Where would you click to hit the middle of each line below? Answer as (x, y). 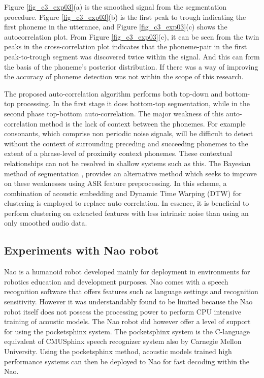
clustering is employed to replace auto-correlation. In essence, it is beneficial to (127, 203)
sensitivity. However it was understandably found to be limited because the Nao (128, 302)
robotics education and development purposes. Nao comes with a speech (116, 281)
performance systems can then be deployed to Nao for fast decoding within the (127, 361)
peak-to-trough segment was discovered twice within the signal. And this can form (132, 56)
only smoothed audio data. (46, 223)
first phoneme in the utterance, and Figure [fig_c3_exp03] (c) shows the (116, 27)
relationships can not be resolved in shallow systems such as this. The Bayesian (127, 163)
